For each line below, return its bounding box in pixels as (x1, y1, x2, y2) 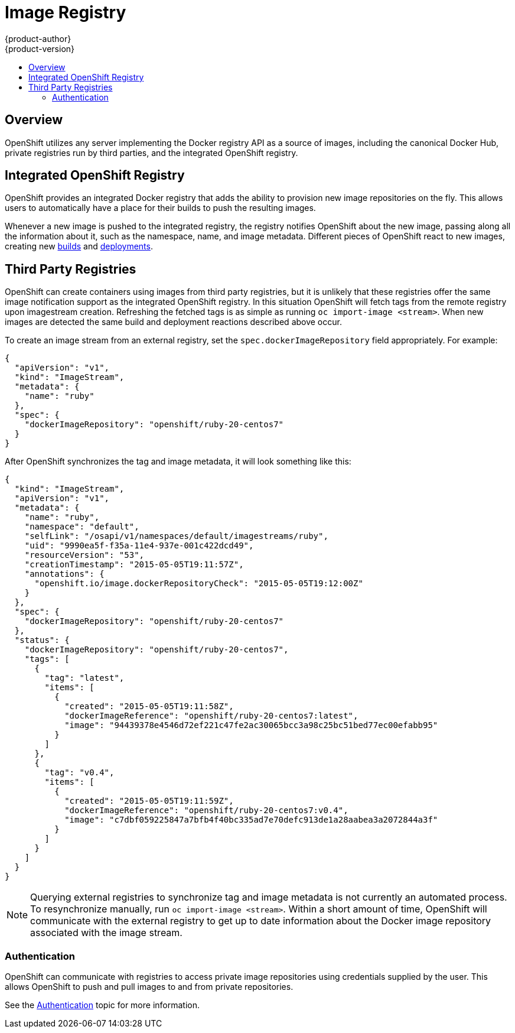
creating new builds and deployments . (5, 241, 153, 252)
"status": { (14, 635, 70, 645)
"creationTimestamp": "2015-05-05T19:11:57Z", (24, 560, 244, 570)
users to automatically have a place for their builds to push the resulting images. (5, 203, 316, 213)
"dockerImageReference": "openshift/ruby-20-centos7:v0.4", (64, 805, 348, 816)
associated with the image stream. (30, 927, 182, 939)
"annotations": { (24, 569, 105, 579)
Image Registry (5, 2, 126, 22)
